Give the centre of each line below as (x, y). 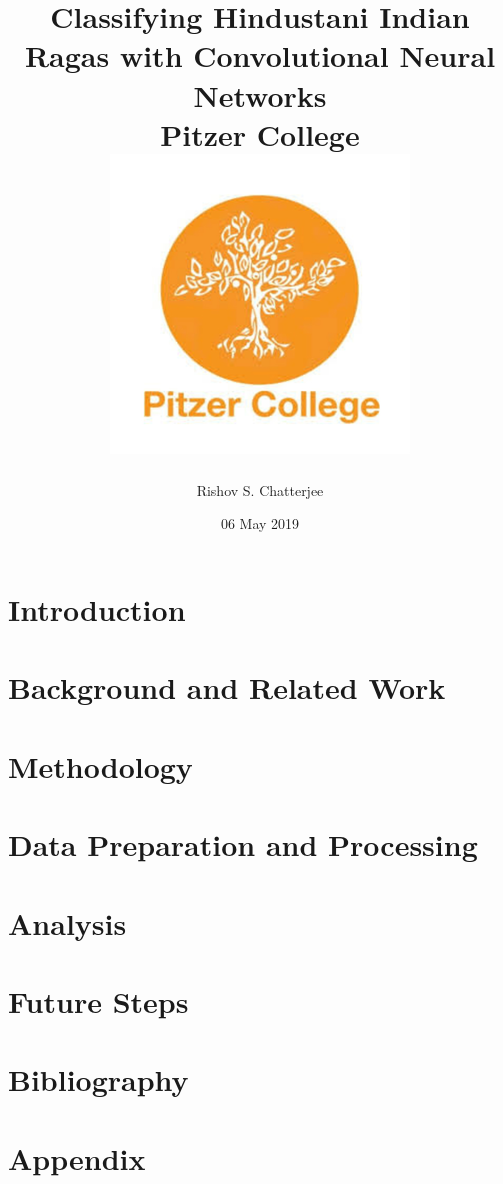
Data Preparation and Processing (243, 844)
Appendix (77, 1157)
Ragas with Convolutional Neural (260, 55)
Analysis (67, 922)
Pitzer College (260, 133)
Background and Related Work (227, 687)
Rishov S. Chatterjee (260, 489)
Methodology (100, 765)
